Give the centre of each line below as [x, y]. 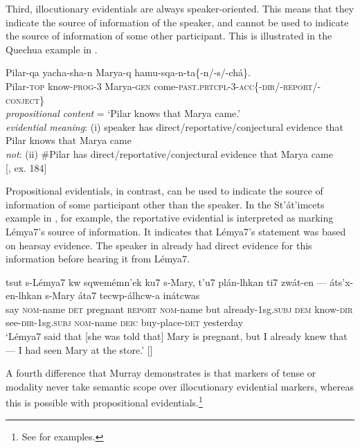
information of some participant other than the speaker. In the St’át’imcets [165, 204]
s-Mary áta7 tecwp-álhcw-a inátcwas [123, 295]
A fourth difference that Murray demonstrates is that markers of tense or [161, 373]
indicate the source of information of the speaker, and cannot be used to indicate [177, 22]
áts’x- [342, 281]
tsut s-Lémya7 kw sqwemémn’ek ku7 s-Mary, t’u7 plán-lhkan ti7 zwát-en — [166, 281]
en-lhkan [24, 295]
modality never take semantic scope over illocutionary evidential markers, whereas [180, 386]
